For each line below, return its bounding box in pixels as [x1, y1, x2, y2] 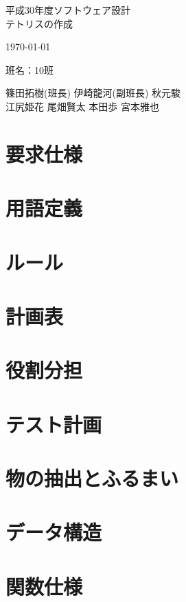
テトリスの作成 [5, 16, 73, 30]
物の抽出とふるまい [5, 464, 179, 492]
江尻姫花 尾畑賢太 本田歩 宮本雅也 [5, 99, 159, 113]
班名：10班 [5, 62, 54, 77]
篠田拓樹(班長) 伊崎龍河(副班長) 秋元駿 [5, 86, 181, 100]
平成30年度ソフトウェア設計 [5, 3, 130, 17]
